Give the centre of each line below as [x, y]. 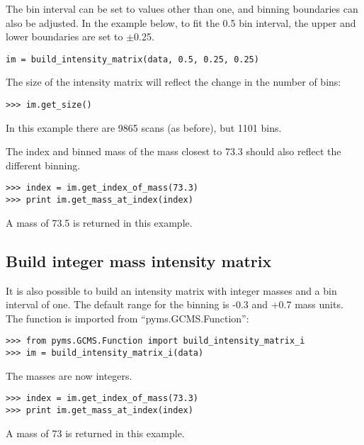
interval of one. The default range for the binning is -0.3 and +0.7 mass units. [175, 304]
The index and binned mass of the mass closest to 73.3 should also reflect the [174, 151]
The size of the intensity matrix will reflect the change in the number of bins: [174, 82]
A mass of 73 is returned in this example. [95, 433]
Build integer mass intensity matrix [139, 260]
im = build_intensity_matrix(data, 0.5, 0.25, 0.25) [132, 59]
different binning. [43, 165]
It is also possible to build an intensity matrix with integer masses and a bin [171, 290]
